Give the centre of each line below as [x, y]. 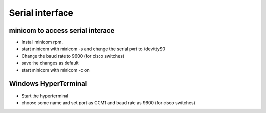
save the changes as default [50, 63]
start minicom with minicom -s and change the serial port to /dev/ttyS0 [93, 49]
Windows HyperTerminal [48, 84]
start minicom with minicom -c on [55, 70]
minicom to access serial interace [62, 30]
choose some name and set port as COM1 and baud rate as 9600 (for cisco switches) [108, 102]
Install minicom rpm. [42, 42]
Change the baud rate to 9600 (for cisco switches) [73, 56]
